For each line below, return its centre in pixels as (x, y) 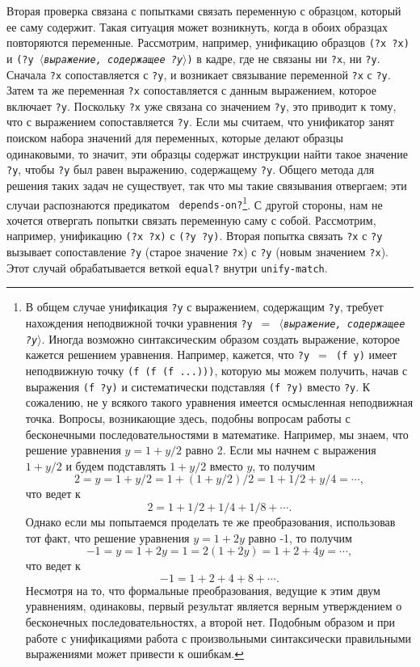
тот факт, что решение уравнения (107, 537)
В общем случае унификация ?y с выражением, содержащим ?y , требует (204, 307)
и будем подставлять (116, 465)
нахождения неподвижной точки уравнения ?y (139, 323)
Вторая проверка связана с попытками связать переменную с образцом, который (204, 11)
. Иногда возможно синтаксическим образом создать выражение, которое (221, 338)
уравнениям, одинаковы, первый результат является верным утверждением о (214, 606)
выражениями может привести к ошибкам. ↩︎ (134, 654)
